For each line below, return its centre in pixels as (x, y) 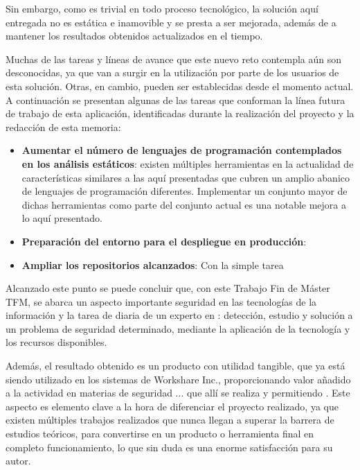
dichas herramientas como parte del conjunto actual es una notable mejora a (184, 204)
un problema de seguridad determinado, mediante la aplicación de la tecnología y (178, 328)
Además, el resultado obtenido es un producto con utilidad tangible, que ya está (175, 366)
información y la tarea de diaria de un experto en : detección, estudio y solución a (179, 315)
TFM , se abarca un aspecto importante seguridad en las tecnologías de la (161, 301)
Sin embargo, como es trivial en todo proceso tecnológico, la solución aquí (162, 8)
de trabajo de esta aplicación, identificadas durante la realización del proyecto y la (180, 113)
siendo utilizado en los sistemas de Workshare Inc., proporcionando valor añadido (178, 379)
